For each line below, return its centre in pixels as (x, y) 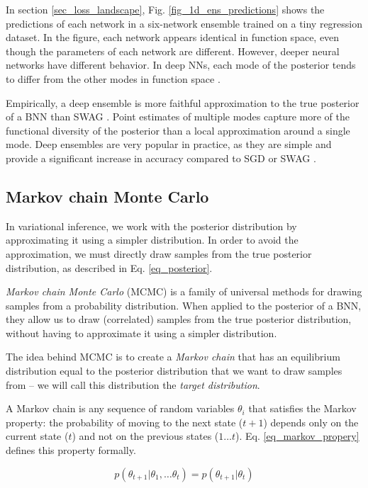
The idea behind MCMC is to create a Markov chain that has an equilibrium (173, 357)
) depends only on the (311, 422)
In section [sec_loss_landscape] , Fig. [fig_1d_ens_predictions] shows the (165, 9)
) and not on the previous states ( (145, 436)
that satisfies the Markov (302, 408)
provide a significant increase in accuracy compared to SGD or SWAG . (161, 158)
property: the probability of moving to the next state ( (124, 422)
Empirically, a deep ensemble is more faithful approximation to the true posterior (183, 102)
